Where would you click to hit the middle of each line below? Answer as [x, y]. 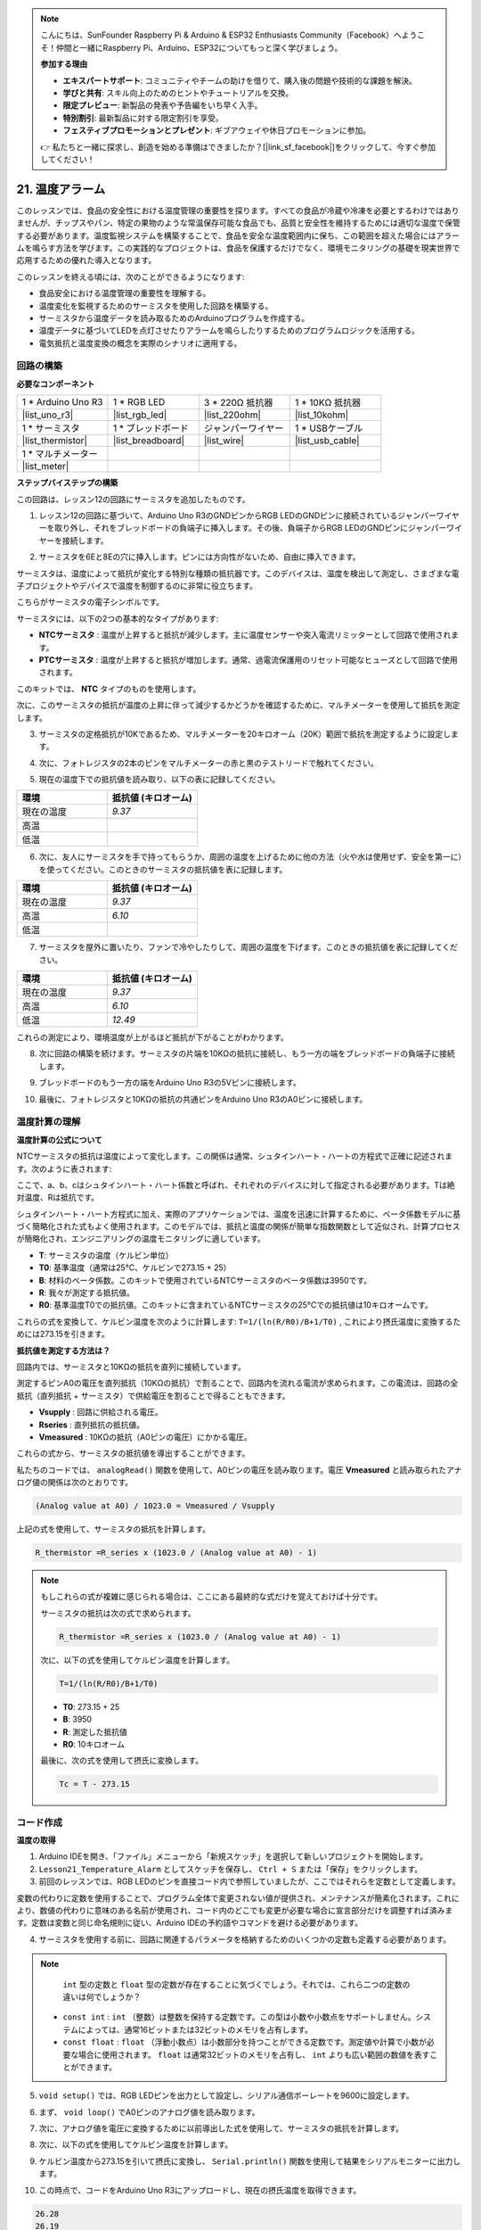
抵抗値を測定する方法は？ [63, 1350]
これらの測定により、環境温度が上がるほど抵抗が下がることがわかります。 [152, 1037]
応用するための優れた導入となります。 [86, 260]
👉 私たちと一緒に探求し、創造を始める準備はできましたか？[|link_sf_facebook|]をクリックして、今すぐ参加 [238, 146]
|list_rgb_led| [140, 415]
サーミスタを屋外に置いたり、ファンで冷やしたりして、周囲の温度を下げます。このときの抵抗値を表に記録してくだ [249, 947]
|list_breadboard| [148, 441]
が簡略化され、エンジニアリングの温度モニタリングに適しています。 [141, 1239]
